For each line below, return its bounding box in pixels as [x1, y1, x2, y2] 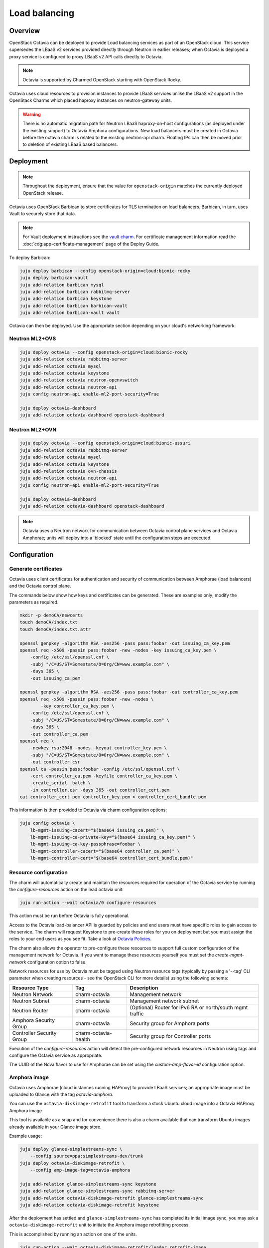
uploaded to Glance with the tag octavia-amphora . [9, 1091, 114, 1097]
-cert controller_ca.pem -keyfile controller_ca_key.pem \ [30, 773, 178, 779]
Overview [9, 26, 40, 35]
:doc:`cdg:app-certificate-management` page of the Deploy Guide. [22, 241, 159, 247]
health [75, 1036, 90, 1043]
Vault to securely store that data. [9, 211, 76, 217]
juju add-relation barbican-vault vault [19, 310, 120, 315]
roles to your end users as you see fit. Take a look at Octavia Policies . [9, 936, 152, 942]
